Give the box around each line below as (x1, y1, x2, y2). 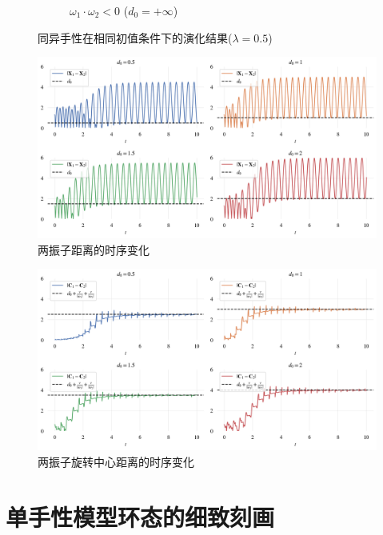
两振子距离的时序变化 (38, 241, 150, 258)
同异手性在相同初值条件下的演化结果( (38, 29, 233, 46)
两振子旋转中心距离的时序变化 (38, 453, 194, 469)
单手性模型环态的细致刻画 (6, 500, 275, 533)
